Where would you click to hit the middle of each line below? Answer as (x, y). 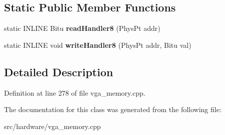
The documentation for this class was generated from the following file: (113, 109)
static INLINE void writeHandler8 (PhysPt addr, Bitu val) (98, 45)
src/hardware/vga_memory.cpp (52, 126)
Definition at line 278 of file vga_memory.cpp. (75, 92)
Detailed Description (59, 71)
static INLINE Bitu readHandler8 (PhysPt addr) (82, 28)
